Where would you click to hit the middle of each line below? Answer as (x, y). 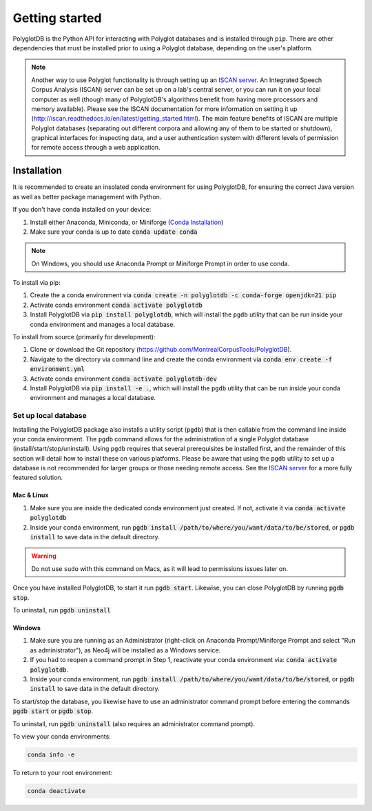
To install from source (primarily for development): (84, 337)
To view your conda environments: (62, 736)
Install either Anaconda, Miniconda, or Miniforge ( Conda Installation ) (127, 222)
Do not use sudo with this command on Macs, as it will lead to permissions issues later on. (160, 568)
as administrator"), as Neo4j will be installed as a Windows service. (125, 650)
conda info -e (51, 754)
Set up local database (50, 416)
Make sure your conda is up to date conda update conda (114, 232)
